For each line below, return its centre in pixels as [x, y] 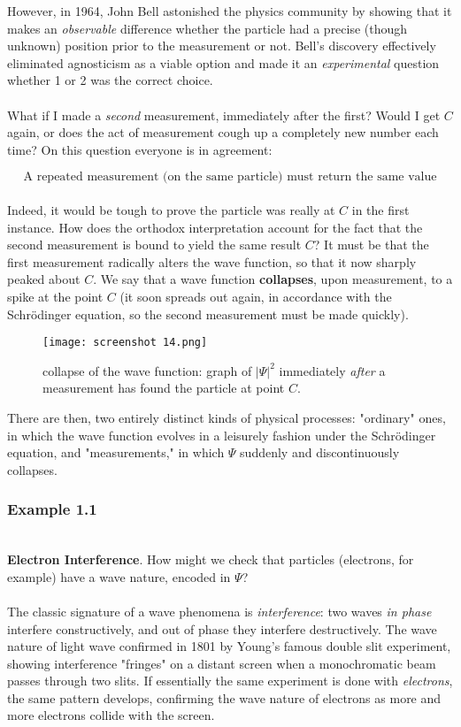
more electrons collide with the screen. [111, 715]
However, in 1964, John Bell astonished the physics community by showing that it [230, 11]
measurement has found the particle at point [164, 388]
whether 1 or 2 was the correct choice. [110, 80]
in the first [380, 209]
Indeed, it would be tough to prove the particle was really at [171, 209]
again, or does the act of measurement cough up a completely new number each [223, 132]
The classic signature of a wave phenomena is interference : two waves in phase [219, 611]
